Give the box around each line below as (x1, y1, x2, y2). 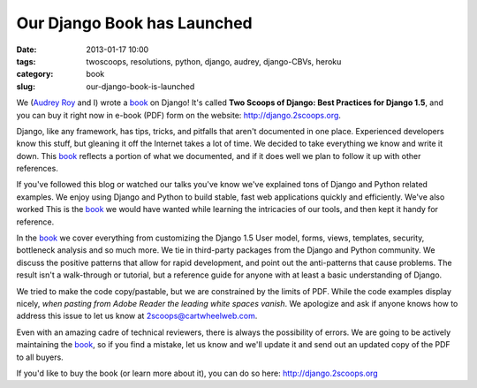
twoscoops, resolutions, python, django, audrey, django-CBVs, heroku (86, 56, 342, 66)
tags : (16, 56, 36, 66)
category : (16, 69, 54, 80)
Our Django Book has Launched (16, 13, 253, 33)
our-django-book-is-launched (86, 80, 195, 92)
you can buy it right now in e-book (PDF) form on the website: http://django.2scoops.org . (16, 110, 342, 120)
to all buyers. (16, 352, 64, 362)
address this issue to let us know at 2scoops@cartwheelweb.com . (16, 310, 258, 322)
